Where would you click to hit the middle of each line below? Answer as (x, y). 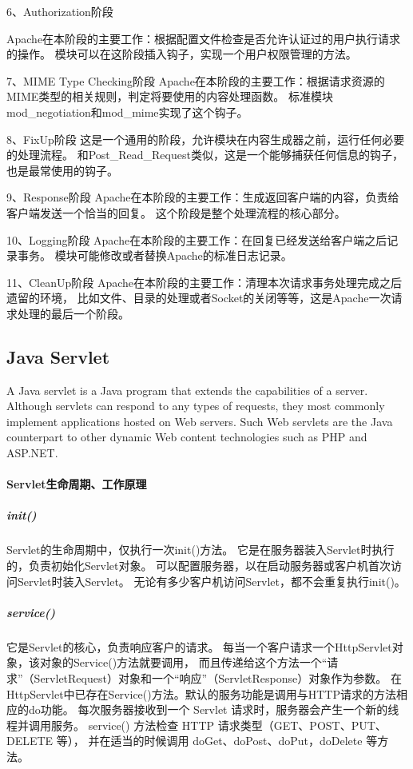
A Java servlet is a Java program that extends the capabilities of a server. (187, 390)
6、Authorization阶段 (60, 11)
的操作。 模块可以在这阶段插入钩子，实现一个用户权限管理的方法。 (182, 54)
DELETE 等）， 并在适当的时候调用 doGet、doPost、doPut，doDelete (185, 741)
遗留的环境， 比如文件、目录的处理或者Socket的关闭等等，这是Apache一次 (199, 298)
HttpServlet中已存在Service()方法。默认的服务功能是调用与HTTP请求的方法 (201, 693)
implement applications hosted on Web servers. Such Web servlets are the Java (200, 421)
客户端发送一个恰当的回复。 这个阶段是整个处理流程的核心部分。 (176, 212)
